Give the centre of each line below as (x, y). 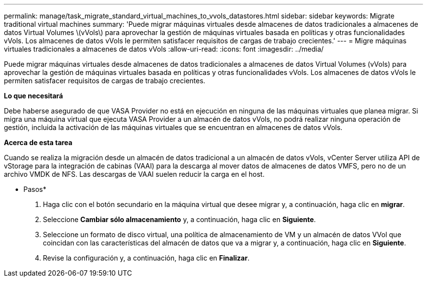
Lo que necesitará (34, 96)
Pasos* (35, 189)
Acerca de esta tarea (38, 142)
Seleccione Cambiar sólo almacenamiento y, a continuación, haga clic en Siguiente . (179, 219)
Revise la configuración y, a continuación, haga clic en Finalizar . (146, 258)
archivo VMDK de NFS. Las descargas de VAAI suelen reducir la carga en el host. (134, 174)
